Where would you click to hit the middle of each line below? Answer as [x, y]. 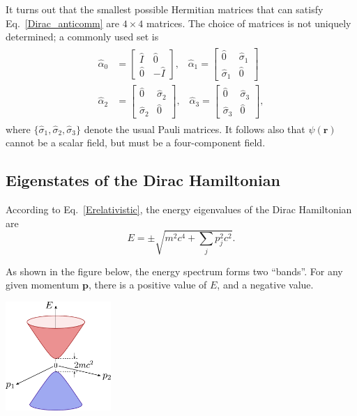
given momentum [43, 285]
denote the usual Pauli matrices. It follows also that [195, 129]
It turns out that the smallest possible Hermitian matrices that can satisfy [165, 9]
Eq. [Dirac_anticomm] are [63, 23]
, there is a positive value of [148, 285]
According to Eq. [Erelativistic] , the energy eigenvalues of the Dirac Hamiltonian [179, 209]
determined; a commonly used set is [82, 37]
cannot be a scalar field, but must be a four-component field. [136, 142]
